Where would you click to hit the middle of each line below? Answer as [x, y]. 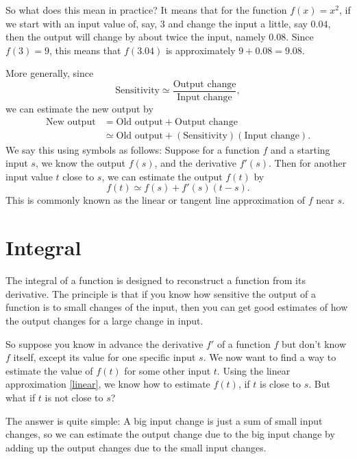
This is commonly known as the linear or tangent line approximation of [156, 200]
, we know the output [80, 163]
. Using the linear [254, 370]
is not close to [74, 397]
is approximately [200, 50]
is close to [281, 384]
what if [21, 397]
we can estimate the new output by [79, 109]
